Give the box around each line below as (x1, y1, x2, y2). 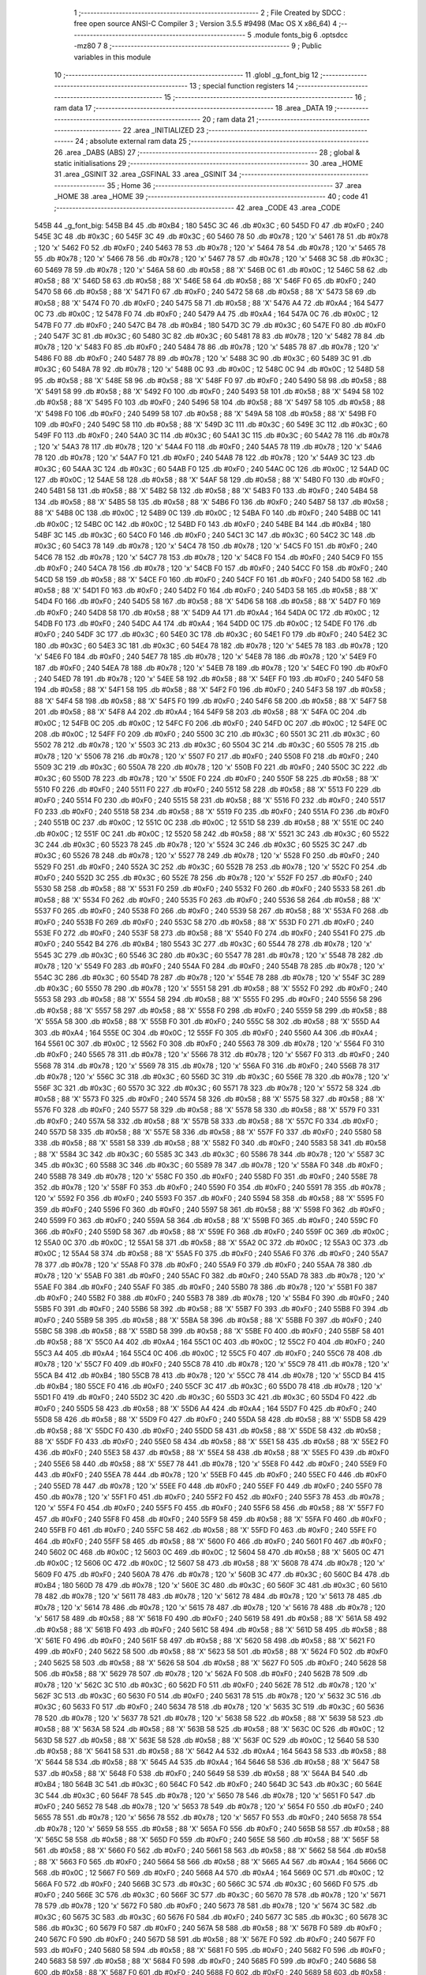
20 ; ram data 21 (202, 115, 256, 124)
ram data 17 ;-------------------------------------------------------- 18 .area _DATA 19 (54, 103, 333, 113)
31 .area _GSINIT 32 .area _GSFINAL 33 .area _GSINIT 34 (54, 170, 238, 179)
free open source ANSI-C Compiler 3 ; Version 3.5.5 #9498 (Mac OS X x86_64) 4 (73, 19, 338, 28)
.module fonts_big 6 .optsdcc (252, 30, 349, 39)
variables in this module (73, 52, 151, 62)
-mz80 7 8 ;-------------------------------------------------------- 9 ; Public (73, 41, 323, 51)
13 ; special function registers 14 (189, 81, 295, 91)
